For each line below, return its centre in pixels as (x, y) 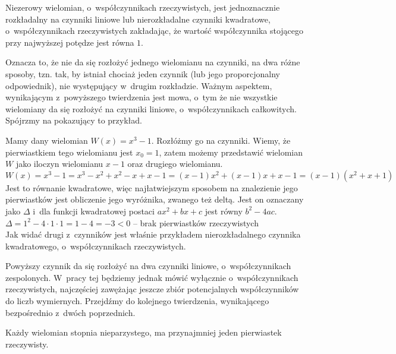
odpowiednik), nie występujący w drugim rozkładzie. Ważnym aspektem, (139, 85)
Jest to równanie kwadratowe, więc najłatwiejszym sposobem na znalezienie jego (152, 187)
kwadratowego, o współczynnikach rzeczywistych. (96, 246)
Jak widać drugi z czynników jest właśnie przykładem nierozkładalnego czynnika (153, 234)
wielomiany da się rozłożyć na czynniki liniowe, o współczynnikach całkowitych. (151, 108)
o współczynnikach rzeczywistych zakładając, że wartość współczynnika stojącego (155, 31)
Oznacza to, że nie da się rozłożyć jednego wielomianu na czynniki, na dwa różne (153, 62)
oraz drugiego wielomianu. (175, 164)
